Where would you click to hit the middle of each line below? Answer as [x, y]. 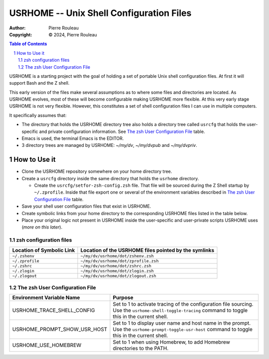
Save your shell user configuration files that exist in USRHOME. [86, 206]
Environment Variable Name [46, 298]
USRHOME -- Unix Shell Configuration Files [100, 13]
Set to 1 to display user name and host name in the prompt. [182, 323]
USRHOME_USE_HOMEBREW [47, 345]
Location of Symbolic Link [44, 250]
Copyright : [21, 34]
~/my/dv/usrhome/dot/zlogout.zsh [118, 276]
